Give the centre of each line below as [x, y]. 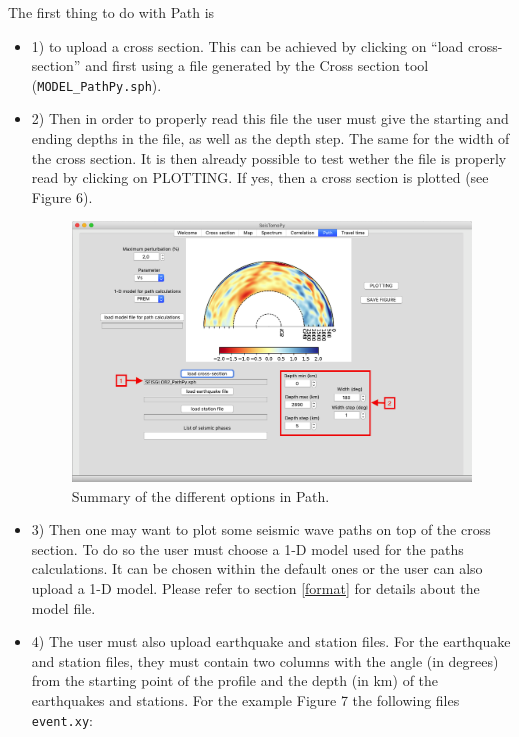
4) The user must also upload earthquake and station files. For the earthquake [271, 641]
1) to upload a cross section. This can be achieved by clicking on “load [247, 45]
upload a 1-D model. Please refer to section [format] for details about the [255, 588]
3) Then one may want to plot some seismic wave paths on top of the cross [261, 529]
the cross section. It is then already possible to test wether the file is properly [269, 157]
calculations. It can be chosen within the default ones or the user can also [257, 568]
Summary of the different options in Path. [200, 495]
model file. [63, 607]
